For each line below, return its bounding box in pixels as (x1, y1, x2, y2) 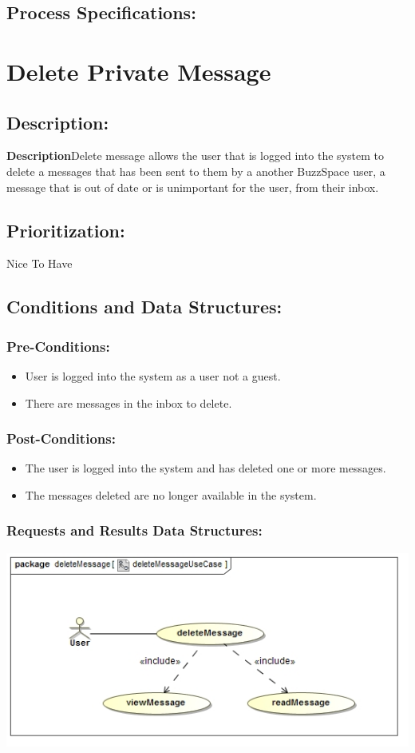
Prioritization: (6, 217, 125, 242)
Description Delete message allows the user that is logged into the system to (6, 147, 384, 164)
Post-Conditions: (6, 428, 116, 448)
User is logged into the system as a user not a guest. (25, 367, 281, 384)
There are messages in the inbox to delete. (25, 394, 232, 411)
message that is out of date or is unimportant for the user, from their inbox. (6, 178, 379, 195)
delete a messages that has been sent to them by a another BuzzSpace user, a (6, 162, 385, 179)
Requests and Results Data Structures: (6, 520, 263, 540)
